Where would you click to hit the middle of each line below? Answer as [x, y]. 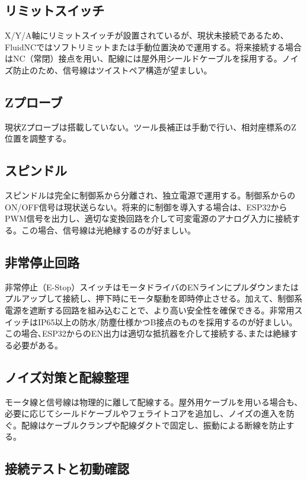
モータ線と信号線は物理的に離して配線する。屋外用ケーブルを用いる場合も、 [154, 401]
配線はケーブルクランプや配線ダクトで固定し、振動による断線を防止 [153, 425]
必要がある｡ [36, 345]
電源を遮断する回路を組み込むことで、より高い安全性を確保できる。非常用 [150, 310]
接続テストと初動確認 [67, 468]
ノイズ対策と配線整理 [67, 377]
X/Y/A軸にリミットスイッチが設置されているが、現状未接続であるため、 [147, 35]
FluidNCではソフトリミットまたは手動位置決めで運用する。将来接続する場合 [153, 47]
